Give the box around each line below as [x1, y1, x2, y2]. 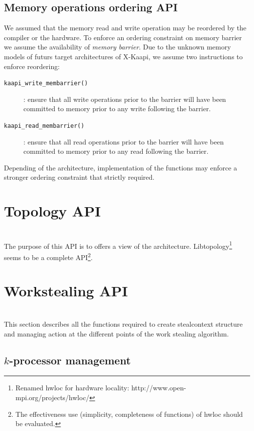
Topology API [4, 201, 101, 221]
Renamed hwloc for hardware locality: [15, 383, 129, 393]
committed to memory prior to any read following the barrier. [23, 146, 209, 156]
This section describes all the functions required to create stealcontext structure [4, 318, 243, 329]
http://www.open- [131, 383, 186, 393]
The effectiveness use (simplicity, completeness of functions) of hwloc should [15, 408, 243, 419]
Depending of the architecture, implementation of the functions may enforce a [4, 162, 237, 172]
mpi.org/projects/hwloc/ [15, 392, 89, 402]
